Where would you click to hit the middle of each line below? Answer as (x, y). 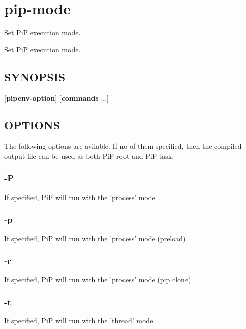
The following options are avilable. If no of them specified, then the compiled (123, 146)
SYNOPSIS (35, 76)
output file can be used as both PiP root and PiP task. (89, 155)
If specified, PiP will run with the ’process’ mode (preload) (95, 238)
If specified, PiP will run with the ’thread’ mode (79, 321)
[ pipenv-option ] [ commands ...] (56, 97)
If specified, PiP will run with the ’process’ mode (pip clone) (98, 279)
